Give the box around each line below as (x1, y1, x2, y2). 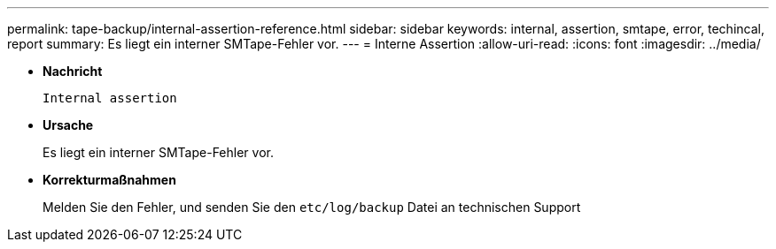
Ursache (43, 117, 94, 132)
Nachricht (43, 64, 103, 79)
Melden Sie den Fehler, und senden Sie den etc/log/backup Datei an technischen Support (43, 200, 581, 215)
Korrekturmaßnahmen (43, 172, 176, 187)
